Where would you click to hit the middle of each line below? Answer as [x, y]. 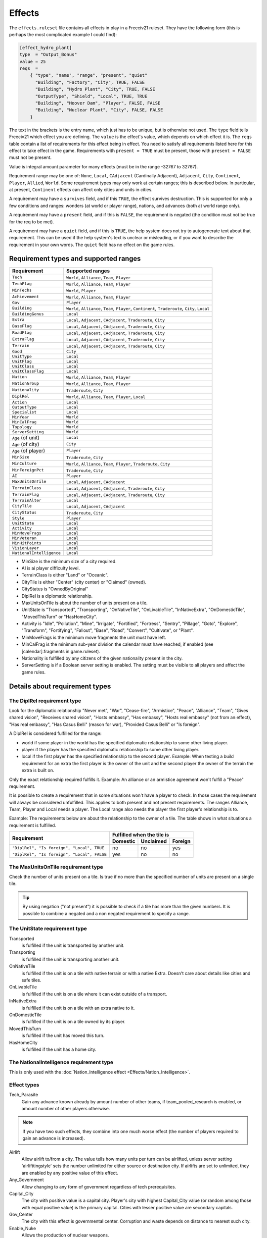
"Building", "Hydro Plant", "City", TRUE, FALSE [95, 89]
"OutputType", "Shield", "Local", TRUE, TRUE [91, 96]
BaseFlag [22, 326]
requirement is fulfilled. [33, 825]
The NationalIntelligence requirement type [61, 1062]
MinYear [21, 417]
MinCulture [24, 464]
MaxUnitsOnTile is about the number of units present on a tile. [85, 603]
